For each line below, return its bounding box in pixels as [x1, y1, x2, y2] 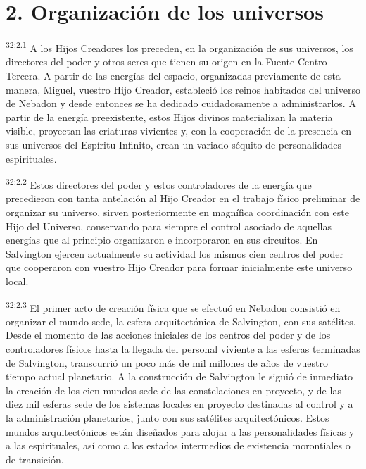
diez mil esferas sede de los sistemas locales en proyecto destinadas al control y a [6, 396, 353, 411]
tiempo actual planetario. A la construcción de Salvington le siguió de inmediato [6, 369, 353, 384]
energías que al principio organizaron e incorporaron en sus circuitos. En [6, 232, 318, 247]
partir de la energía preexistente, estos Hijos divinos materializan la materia [6, 109, 333, 124]
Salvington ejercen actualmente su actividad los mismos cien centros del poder [6, 246, 343, 261]
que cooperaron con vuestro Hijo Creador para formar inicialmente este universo [6, 260, 353, 275]
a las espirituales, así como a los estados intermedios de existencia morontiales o [6, 438, 351, 453]
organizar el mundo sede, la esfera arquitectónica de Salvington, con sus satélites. [6, 313, 356, 328]
